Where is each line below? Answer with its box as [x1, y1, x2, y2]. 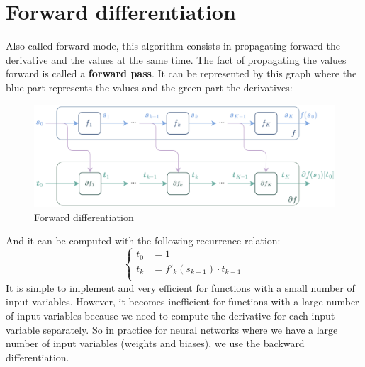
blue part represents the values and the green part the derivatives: [6, 79, 293, 94]
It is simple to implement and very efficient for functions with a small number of [6, 280, 355, 295]
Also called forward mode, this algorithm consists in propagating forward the [6, 38, 340, 53]
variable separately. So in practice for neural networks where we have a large [6, 322, 338, 337]
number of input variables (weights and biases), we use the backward [6, 336, 305, 351]
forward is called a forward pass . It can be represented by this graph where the [6, 66, 357, 81]
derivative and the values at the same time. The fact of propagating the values [6, 52, 347, 67]
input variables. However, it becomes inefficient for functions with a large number [6, 294, 359, 309]
